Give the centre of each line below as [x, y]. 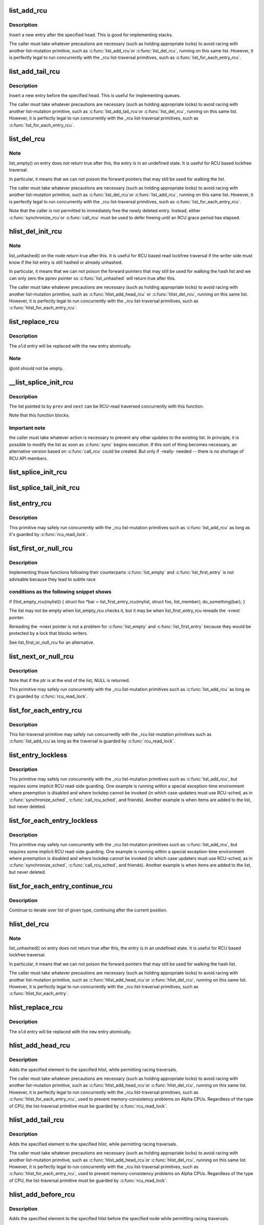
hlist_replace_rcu [36, 1008]
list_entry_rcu [30, 503]
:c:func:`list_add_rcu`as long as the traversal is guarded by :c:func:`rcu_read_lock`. [92, 741]
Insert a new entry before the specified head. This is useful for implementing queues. [95, 96]
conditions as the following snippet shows [60, 592]
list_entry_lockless [38, 755]
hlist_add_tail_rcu [36, 1120]
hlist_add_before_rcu [42, 1194]
